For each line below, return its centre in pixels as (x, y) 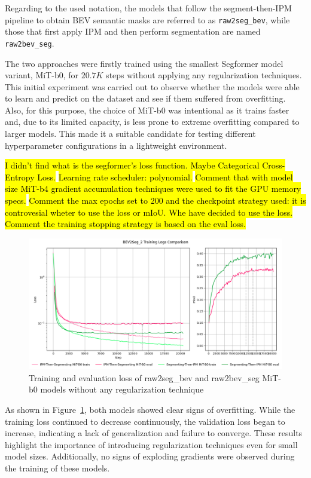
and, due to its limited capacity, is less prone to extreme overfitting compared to (152, 122)
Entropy (20, 177)
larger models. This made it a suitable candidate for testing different (130, 134)
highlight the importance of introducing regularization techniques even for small (151, 444)
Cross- (274, 165)
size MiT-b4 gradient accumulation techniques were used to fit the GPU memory (153, 189)
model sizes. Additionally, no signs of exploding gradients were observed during (150, 456)
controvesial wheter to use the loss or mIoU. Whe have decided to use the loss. (149, 212)
